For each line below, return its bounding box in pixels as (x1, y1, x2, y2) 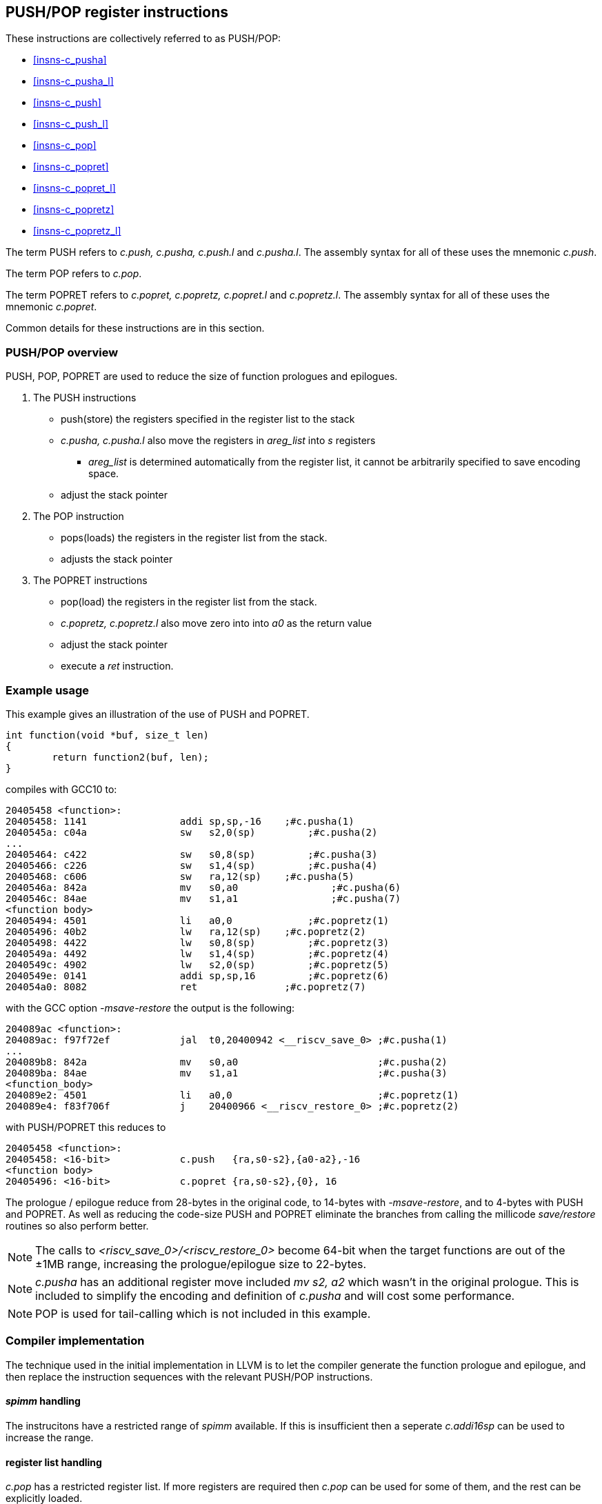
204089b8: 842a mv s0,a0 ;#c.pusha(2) (6, 1056, 448, 1067)
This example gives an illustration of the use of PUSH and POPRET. (6, 708, 310, 720)
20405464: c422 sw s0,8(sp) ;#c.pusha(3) (6, 848, 378, 860)
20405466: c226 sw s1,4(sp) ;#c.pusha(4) (6, 859, 378, 871)
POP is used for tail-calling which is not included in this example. (35, 1306, 371, 1321)
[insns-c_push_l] (33, 118, 108, 130)
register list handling (6, 1456, 102, 1468)
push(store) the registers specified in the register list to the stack (61, 413, 355, 425)
